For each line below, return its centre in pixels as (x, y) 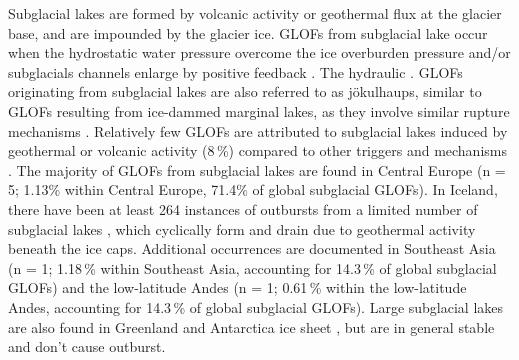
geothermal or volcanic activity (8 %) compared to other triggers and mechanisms (257, 150)
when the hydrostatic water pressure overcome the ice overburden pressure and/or (259, 52)
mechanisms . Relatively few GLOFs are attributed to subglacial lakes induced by (258, 130)
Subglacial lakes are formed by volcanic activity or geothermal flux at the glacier (255, 13)
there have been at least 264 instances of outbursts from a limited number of (243, 208)
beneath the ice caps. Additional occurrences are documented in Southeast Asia (252, 248)
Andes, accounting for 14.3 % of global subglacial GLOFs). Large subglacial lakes (256, 306)
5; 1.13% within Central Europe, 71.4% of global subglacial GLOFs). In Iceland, (253, 189)
